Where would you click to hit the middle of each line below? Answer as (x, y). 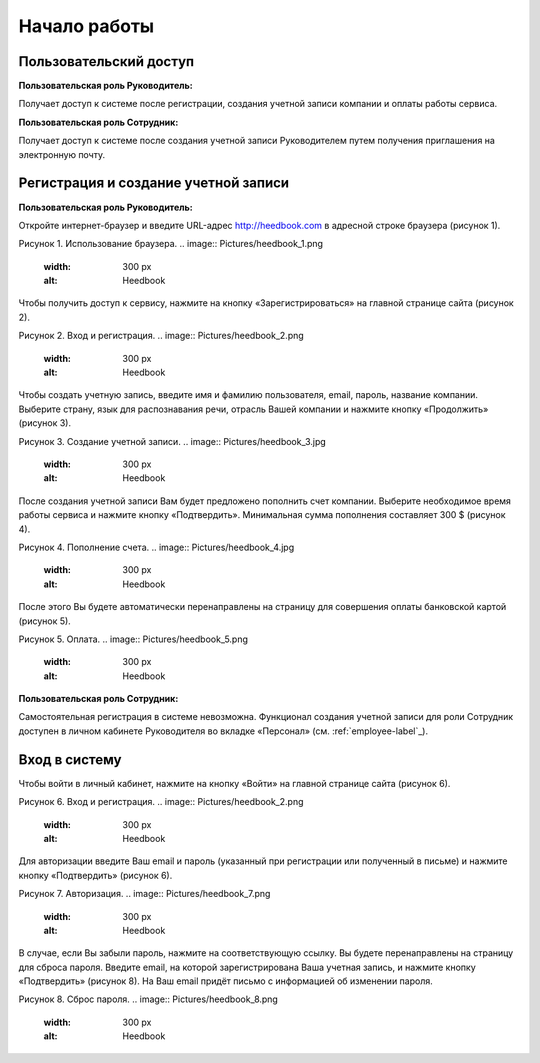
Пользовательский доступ (106, 61)
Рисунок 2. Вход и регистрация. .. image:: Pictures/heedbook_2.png (161, 336)
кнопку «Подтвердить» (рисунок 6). (95, 875)
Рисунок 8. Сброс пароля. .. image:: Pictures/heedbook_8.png (148, 999)
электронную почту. (61, 154)
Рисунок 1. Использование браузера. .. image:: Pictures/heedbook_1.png (171, 244)
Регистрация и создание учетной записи (154, 183)
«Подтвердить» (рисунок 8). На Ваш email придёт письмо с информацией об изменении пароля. (226, 981)
